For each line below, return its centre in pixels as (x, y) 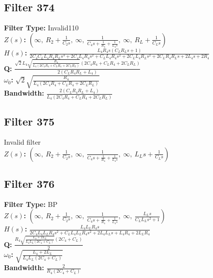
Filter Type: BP (31, 204)
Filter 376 (29, 184)
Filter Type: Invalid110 (41, 28)
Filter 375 (29, 121)
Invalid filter (23, 142)
